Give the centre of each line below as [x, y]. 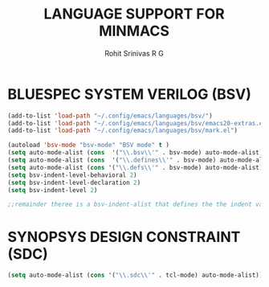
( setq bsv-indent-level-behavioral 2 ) [72, 175]
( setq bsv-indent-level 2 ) [53, 190]
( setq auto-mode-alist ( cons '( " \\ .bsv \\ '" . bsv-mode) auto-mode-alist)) [137, 153]
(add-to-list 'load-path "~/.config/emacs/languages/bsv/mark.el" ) [123, 131]
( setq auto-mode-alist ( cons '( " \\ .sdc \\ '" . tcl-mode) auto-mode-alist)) [135, 275]
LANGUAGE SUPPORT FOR [134, 14]
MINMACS [134, 31]
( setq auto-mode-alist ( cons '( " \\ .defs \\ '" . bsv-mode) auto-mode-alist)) [137, 167]
